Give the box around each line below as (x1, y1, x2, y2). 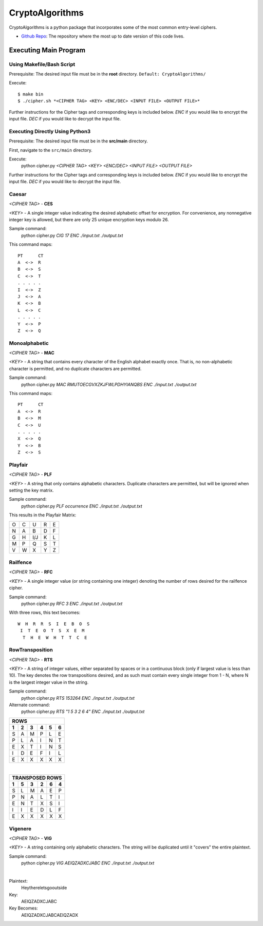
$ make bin (18, 91, 44, 97)
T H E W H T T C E (22, 634, 87, 640)
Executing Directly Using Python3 (9, 128, 91, 135)
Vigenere (9, 825, 32, 832)
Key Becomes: (9, 905, 38, 911)
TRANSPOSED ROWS (12, 774, 62, 781)
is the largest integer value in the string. (9, 679, 89, 685)
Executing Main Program (9, 46, 86, 54)
